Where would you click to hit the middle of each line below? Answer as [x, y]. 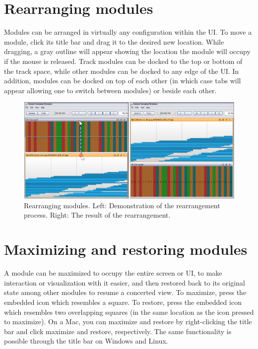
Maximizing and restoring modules [126, 249]
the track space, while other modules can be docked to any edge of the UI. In [122, 71]
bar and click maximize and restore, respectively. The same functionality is [118, 331]
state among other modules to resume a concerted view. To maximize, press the [125, 292]
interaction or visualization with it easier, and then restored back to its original [125, 282]
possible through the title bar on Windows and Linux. [86, 341]
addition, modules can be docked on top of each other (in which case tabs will [123, 81]
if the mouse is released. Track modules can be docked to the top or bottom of [123, 61]
